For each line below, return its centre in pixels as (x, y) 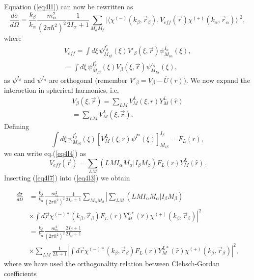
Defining (17, 126)
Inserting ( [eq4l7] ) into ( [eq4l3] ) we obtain (67, 177)
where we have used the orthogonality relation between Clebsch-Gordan (112, 263)
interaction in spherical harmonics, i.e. (62, 90)
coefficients (20, 273)
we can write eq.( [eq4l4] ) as (45, 153)
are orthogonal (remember (88, 80)
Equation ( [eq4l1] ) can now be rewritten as (69, 6)
